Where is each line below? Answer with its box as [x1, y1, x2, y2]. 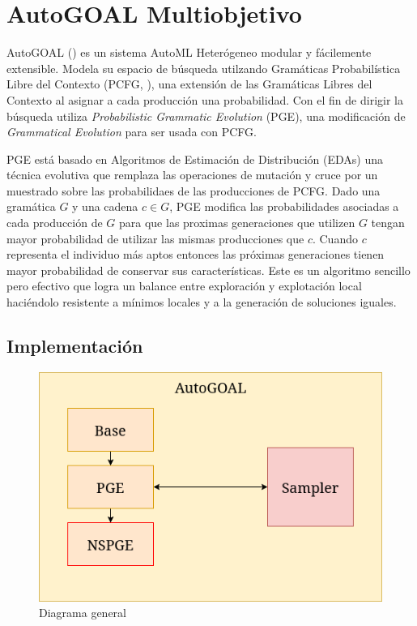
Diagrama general [39, 604, 126, 621]
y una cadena [72, 198, 138, 215]
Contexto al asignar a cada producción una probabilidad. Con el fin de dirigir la [6, 91, 403, 108]
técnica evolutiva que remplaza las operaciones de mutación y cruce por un [6, 166, 378, 183]
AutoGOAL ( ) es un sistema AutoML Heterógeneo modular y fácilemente [6, 44, 372, 61]
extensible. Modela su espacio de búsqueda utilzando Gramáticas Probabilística [6, 59, 401, 76]
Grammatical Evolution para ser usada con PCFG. [6, 123, 257, 140]
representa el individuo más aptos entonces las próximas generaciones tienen [6, 246, 385, 263]
